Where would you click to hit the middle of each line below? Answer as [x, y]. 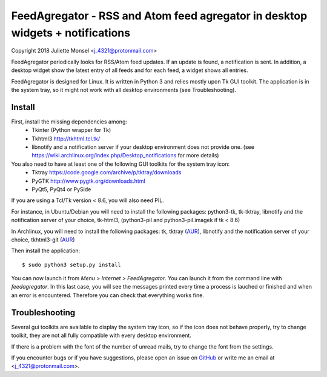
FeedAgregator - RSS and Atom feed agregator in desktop [159, 16]
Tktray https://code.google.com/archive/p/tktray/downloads [107, 172]
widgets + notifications [71, 33]
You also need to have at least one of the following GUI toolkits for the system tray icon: [121, 164]
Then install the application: [46, 251]
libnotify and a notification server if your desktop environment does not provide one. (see [143, 147]
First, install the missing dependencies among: [69, 122]
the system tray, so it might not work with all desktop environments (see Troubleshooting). [124, 90]
